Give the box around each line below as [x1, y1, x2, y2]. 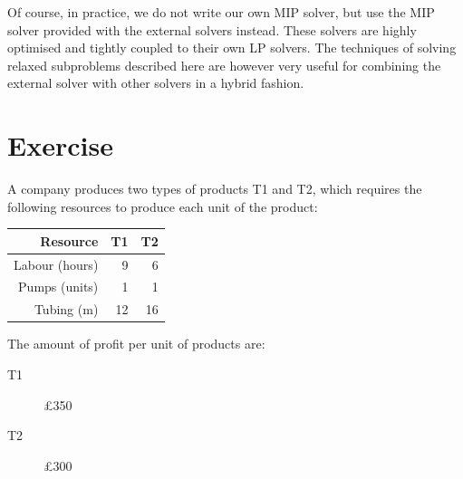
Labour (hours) [14, 254, 99, 273]
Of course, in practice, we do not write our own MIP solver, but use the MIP [7, 3, 435, 21]
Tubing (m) [34, 300, 99, 319]
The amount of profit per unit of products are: [7, 334, 265, 353]
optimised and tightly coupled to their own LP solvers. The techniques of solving [7, 38, 457, 57]
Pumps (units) [18, 277, 99, 296]
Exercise [7, 127, 113, 164]
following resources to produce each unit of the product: [7, 196, 318, 216]
